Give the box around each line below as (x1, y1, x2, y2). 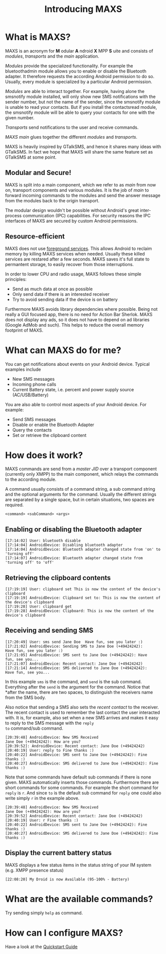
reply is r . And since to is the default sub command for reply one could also (5, 789, 162, 796)
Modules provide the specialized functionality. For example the (5, 63, 133, 69)
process (5, 212, 22, 218)
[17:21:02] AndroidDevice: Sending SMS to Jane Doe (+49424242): (5, 644, 143, 649)
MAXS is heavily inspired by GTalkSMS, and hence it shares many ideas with (5, 143, 162, 150)
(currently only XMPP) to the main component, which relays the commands (5, 471, 159, 477)
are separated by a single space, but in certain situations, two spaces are (5, 497, 155, 503)
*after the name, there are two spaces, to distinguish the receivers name (5, 689, 153, 695)
